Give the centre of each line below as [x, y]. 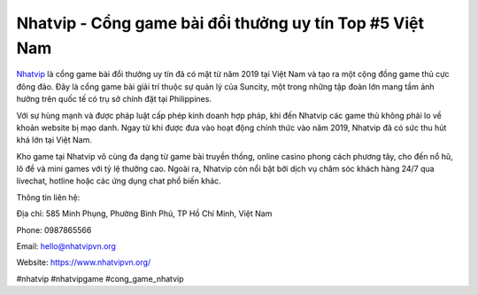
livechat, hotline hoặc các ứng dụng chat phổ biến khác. [119, 181]
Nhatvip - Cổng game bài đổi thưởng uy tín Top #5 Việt [220, 23]
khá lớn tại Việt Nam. [54, 140]
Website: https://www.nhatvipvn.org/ [84, 262]
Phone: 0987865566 [54, 229]
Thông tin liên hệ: [48, 197]
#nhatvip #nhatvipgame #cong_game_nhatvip [100, 278]
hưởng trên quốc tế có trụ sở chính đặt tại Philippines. [114, 99]
